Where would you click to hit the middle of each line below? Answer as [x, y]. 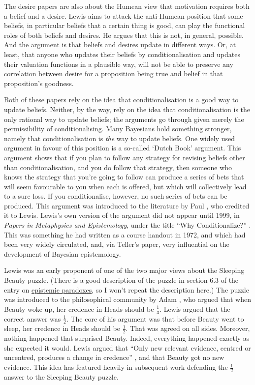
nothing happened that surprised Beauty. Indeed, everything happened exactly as [127, 338]
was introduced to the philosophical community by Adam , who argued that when [127, 299]
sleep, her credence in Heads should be [62, 328]
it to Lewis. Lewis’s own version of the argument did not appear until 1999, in [122, 215]
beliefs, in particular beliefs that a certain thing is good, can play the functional [125, 25]
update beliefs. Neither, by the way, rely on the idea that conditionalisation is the [127, 109]
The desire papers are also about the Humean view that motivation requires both [127, 6]
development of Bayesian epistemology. [63, 253]
